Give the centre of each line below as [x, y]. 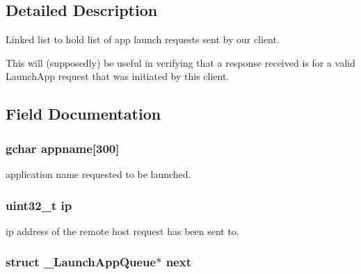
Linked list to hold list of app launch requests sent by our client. [143, 39]
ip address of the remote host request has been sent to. [122, 231]
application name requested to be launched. [98, 174]
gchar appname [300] [63, 148]
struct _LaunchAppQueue [81, 262]
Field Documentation [83, 114]
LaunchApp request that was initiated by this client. [118, 76]
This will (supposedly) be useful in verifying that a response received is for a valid [180, 62]
